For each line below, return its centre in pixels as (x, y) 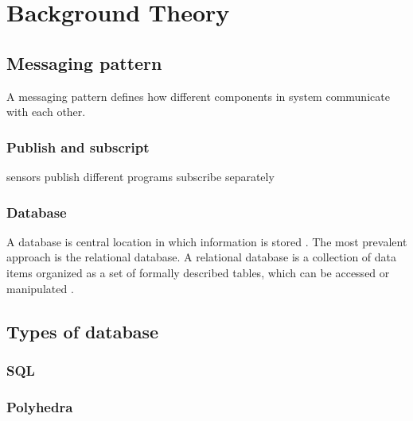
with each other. (46, 112)
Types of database (83, 331)
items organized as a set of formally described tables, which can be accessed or (198, 272)
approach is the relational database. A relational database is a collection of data (202, 257)
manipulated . (40, 288)
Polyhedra (40, 406)
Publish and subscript (78, 147)
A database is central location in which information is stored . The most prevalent (207, 241)
